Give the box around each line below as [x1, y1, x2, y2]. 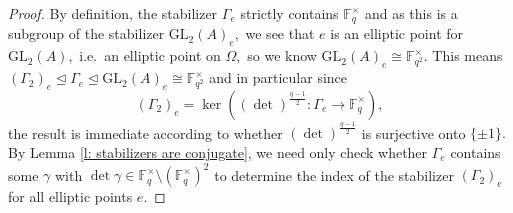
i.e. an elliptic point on [79, 45, 221, 66]
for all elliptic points [8, 186, 133, 207]
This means [432, 45, 503, 66]
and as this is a [364, 3, 458, 23]
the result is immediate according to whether [8, 122, 283, 143]
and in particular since [209, 67, 348, 88]
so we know [247, 45, 317, 66]
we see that [245, 23, 315, 44]
